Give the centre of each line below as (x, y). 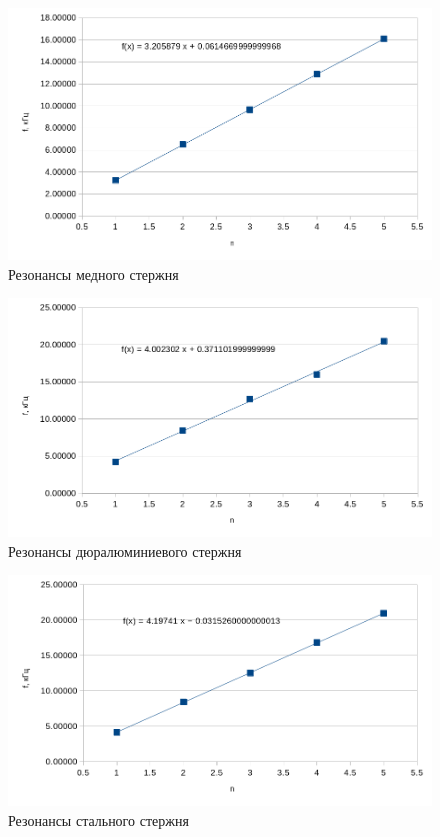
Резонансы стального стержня (98, 819)
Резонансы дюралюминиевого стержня (125, 550)
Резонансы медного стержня (93, 273)
